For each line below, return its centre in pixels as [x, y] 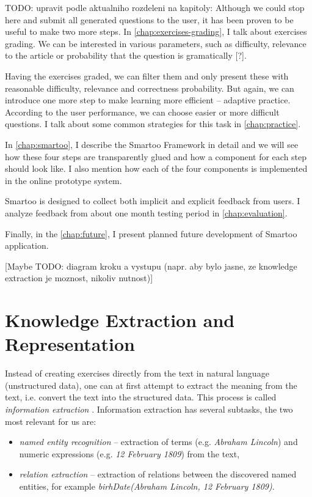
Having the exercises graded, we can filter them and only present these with [147, 75]
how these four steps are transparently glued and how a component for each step [156, 156]
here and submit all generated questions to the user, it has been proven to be [149, 19]
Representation [70, 344]
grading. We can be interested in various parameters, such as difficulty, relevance [156, 43]
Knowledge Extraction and [120, 320]
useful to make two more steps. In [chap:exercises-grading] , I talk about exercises [156, 31]
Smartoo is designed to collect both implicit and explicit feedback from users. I [153, 201]
